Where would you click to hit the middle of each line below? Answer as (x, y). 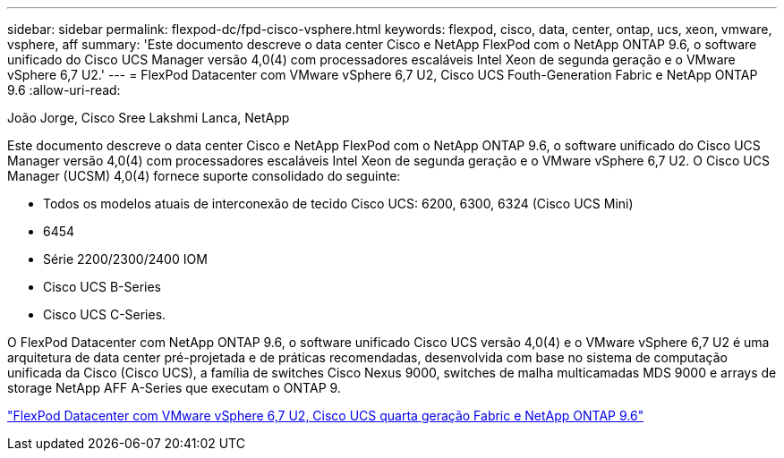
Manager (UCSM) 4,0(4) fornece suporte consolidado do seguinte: (204, 176)
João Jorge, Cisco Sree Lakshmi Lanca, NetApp (149, 118)
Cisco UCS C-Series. (105, 314)
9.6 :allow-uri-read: (64, 90)
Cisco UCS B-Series (102, 287)
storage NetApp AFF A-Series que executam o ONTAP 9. (174, 388)
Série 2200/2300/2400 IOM (125, 259)
